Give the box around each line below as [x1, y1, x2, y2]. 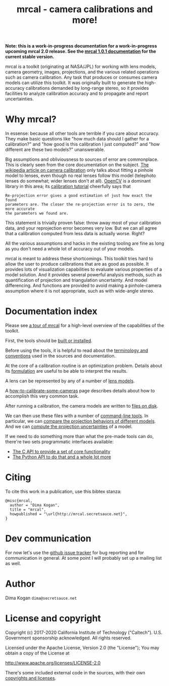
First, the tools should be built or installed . [5, 338, 92, 344]
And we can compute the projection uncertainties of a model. [5, 423, 133, 429]
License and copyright [5, 612, 101, 624]
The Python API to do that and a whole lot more [12, 454, 111, 460]
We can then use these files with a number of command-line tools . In [5, 413, 149, 419]
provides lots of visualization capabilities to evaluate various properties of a [5, 266, 162, 272]
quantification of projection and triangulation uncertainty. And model [5, 277, 148, 283]
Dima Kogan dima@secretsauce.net [5, 595, 77, 601]
